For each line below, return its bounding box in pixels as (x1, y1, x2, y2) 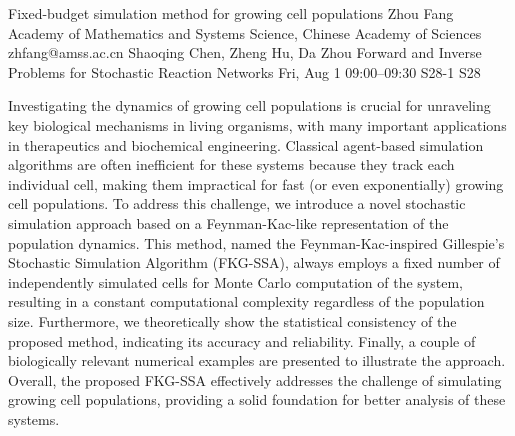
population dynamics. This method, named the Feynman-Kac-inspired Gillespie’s (8, 232, 505, 253)
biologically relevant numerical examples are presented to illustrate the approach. (8, 350, 506, 371)
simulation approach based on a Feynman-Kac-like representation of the (8, 212, 449, 233)
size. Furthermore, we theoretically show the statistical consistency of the (8, 310, 457, 331)
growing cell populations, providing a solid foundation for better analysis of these (8, 389, 506, 410)
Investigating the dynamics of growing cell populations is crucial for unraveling (8, 95, 491, 116)
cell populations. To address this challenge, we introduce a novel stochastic (8, 193, 466, 214)
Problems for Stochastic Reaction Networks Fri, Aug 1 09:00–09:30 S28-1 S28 (8, 61, 481, 82)
